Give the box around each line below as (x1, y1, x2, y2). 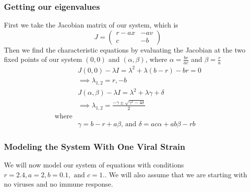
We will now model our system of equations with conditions (4, 159, 184, 169)
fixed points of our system (4, 54, 82, 64)
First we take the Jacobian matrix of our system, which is (4, 20, 178, 30)
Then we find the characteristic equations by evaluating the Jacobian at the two (4, 44, 246, 55)
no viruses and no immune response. (4, 179, 113, 189)
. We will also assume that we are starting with (104, 169, 248, 179)
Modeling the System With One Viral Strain (4, 140, 186, 152)
